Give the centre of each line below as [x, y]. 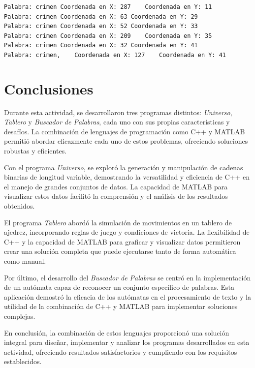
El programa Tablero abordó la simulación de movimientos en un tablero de [118, 222]
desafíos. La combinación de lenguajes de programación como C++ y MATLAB [125, 131]
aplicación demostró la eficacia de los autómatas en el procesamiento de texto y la [127, 296]
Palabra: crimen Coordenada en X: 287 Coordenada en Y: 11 [108, 7]
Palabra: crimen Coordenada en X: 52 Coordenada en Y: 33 [101, 26]
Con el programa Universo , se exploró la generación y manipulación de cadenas [124, 167]
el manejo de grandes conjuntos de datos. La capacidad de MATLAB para [116, 186]
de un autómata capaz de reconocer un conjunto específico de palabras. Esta [119, 287]
